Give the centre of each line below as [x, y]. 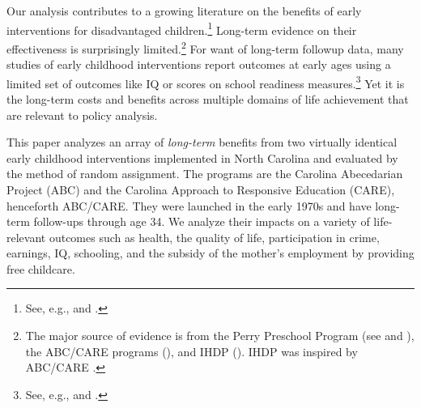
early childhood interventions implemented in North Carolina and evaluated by [202, 157]
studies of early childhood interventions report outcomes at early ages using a [199, 64]
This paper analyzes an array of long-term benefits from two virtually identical [202, 142]
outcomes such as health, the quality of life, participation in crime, [214, 237]
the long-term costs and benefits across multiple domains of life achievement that [208, 98]
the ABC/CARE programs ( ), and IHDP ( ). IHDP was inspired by [191, 351]
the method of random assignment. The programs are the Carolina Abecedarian [205, 174]
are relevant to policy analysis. [82, 115]
